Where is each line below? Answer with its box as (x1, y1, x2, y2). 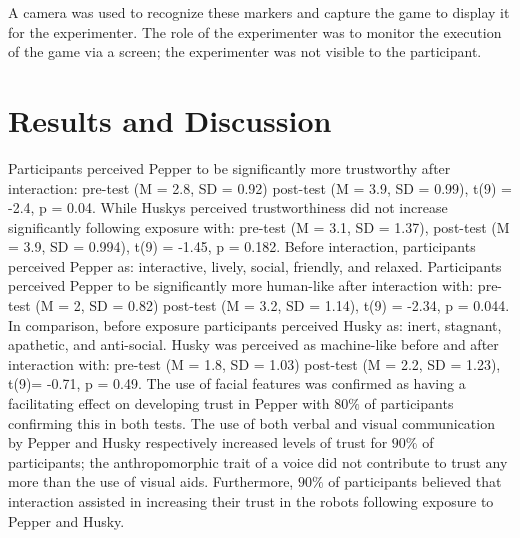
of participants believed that (328, 471, 502, 492)
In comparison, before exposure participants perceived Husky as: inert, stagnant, (8, 314, 502, 335)
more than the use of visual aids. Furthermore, (8, 471, 294, 492)
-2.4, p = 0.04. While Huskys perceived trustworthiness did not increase (8, 197, 448, 218)
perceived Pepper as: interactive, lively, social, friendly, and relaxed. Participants (8, 255, 502, 276)
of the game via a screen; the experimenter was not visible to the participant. (8, 41, 482, 62)
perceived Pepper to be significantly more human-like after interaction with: (8, 275, 474, 296)
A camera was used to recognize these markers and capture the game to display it (8, 2, 510, 22)
